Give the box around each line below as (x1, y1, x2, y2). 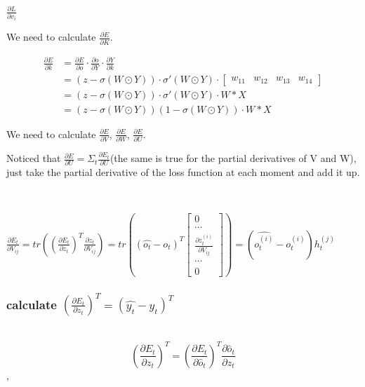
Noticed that (6, 151, 61, 165)
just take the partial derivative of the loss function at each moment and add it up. (6, 165, 360, 179)
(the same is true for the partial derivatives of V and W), (109, 151, 357, 165)
